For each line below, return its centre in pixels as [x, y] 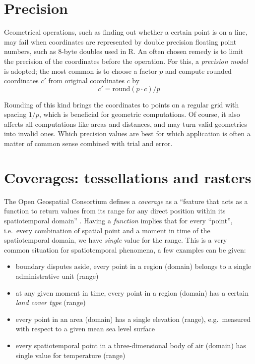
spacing [15, 114]
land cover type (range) [51, 302]
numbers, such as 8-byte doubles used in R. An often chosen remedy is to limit [124, 51]
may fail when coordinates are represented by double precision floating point [120, 41]
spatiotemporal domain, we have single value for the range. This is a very [116, 240]
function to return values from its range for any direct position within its [115, 211]
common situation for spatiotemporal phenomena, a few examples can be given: [125, 249]
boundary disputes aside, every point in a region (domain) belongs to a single [133, 266]
